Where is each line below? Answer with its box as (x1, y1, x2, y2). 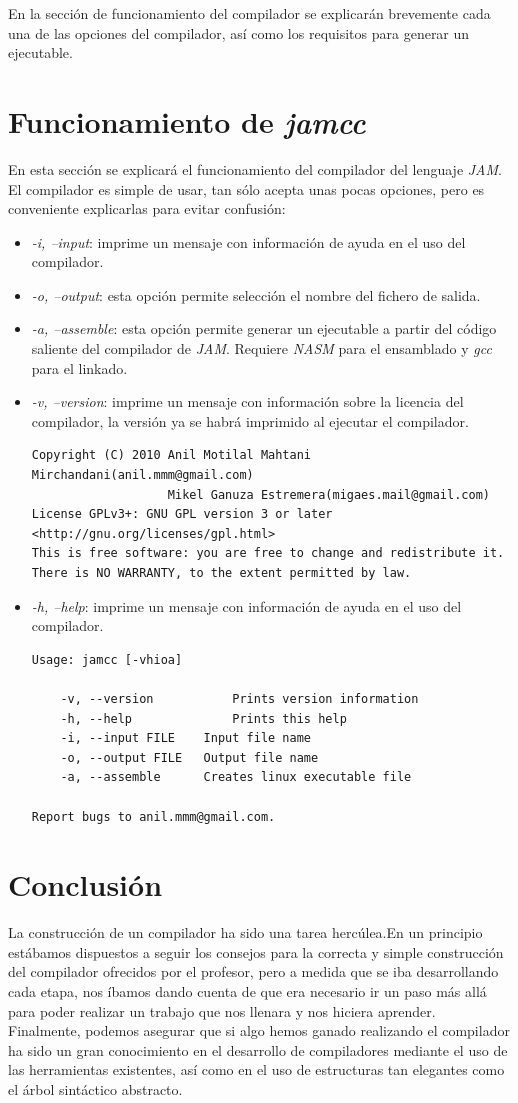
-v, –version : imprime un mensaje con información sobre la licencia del (31, 391, 464, 412)
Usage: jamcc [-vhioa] (31, 652, 183, 667)
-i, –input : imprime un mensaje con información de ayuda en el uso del (31, 231, 466, 252)
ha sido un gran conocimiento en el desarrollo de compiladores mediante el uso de (8, 1039, 508, 1060)
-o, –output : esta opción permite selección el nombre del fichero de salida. (31, 284, 481, 305)
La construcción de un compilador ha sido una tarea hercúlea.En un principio (8, 922, 483, 943)
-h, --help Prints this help (60, 711, 347, 726)
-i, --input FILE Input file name (60, 731, 311, 746)
